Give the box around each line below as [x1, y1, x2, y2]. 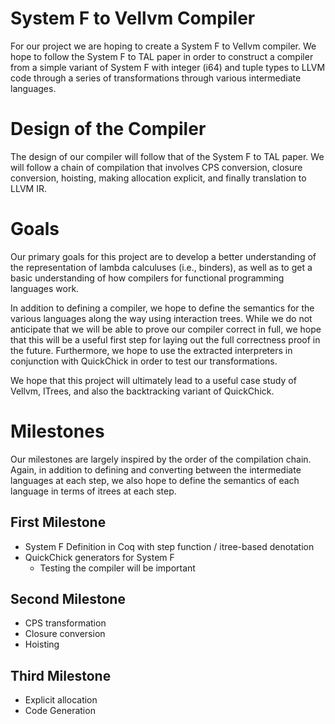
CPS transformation [24, 617, 107, 629]
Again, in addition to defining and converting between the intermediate [10, 463, 302, 476]
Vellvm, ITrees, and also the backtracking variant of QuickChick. [10, 385, 275, 397]
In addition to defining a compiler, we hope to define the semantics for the [10, 302, 315, 314]
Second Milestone [10, 590, 126, 607]
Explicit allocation [24, 694, 98, 706]
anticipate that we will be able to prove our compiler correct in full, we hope [10, 323, 322, 335]
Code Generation [24, 705, 96, 717]
